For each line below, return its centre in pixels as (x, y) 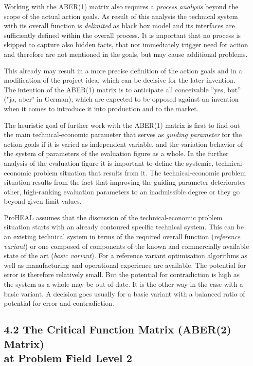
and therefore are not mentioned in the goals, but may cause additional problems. (126, 54)
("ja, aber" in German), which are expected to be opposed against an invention (121, 99)
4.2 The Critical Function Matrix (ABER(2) (118, 329)
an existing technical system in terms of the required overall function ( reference (122, 236)
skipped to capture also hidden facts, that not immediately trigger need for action (126, 44)
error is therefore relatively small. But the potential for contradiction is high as (122, 274)
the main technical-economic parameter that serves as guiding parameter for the (123, 134)
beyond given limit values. (43, 201)
